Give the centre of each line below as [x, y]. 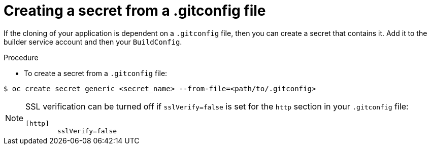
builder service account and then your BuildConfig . [93, 42]
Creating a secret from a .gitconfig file [135, 11]
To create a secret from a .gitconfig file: [96, 73]
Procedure [21, 57]
